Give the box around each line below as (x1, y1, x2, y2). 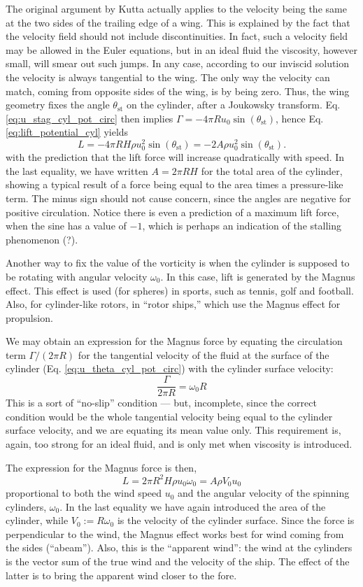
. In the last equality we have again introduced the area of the (59, 499, 326, 514)
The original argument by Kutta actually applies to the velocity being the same (6, 1, 347, 15)
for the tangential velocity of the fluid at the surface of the (78, 347, 329, 362)
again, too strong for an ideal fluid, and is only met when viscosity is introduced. (6, 436, 353, 451)
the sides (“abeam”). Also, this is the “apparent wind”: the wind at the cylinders (6, 540, 353, 555)
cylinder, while (6, 513, 69, 528)
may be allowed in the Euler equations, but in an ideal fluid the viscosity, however (6, 42, 357, 57)
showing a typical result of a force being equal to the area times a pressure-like (6, 177, 343, 192)
